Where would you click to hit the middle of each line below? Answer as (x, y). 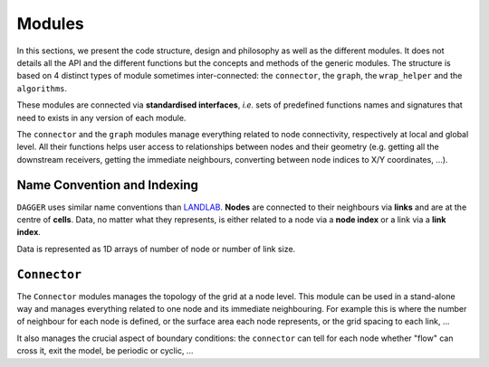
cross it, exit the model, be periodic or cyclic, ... (105, 351)
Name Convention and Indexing (108, 185)
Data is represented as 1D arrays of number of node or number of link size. (156, 249)
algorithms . (42, 88)
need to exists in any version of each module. (101, 118)
